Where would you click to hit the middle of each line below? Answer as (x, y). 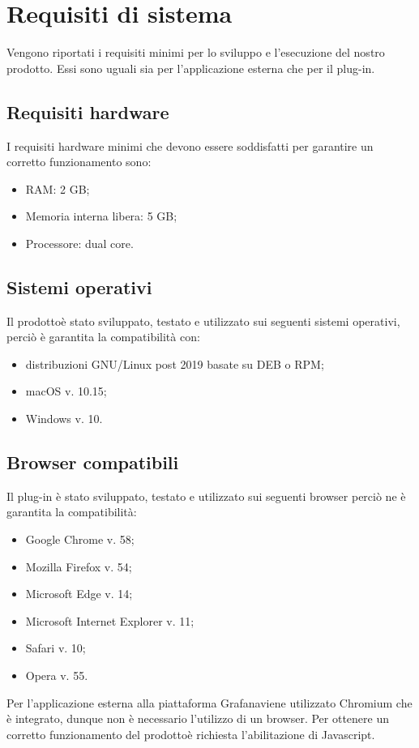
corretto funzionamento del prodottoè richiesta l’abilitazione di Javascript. (191, 734)
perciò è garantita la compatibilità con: (103, 337)
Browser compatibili (93, 462)
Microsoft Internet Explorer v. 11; (110, 620)
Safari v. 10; (56, 648)
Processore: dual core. (79, 243)
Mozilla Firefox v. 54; (79, 566)
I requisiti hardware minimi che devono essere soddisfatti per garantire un (190, 145)
